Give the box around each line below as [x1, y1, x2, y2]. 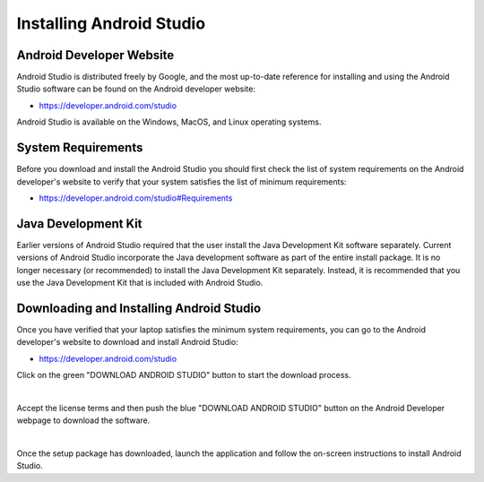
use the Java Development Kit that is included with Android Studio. [16, 278, 264, 288]
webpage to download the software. [16, 415, 151, 426]
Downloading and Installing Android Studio [16, 300, 262, 315]
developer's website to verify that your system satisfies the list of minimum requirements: [16, 176, 347, 187]
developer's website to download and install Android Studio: [16, 337, 239, 348]
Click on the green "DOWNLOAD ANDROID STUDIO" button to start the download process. [16, 370, 351, 381]
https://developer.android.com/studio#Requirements [39, 193, 233, 203]
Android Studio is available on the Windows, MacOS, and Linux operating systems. [16, 116, 322, 127]
